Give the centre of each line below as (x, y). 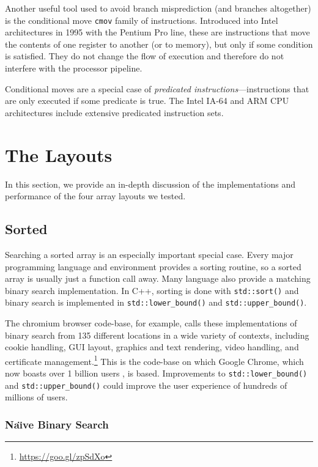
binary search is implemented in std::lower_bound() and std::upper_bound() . (156, 302)
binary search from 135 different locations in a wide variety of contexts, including (157, 335)
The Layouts (59, 154)
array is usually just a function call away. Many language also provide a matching (158, 278)
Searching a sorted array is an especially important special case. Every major (149, 254)
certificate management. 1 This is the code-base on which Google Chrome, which (154, 360)
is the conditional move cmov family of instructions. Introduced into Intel (142, 20)
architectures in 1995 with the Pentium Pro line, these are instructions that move (157, 32)
